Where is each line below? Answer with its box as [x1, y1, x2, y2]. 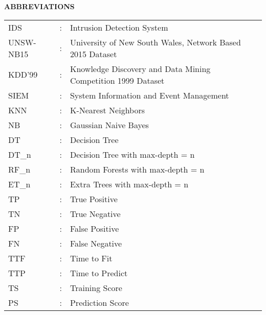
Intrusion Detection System [70, 21, 168, 33]
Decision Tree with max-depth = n [70, 148, 195, 160]
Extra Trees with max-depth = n [70, 178, 189, 190]
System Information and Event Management [70, 89, 229, 101]
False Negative [70, 237, 122, 249]
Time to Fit [70, 252, 113, 264]
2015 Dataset [70, 47, 117, 60]
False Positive [70, 222, 119, 234]
